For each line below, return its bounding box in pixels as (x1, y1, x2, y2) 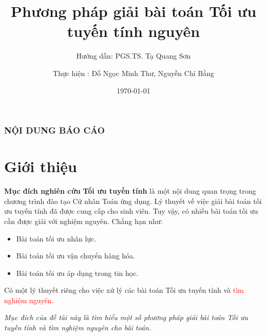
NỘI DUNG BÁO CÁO (4, 124, 105, 137)
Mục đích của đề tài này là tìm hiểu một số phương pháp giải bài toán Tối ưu (4, 312, 248, 323)
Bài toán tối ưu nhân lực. (16, 233, 97, 244)
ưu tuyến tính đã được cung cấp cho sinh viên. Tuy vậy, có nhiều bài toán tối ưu (4, 206, 258, 216)
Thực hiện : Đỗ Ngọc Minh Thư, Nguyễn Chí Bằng (53, 67, 214, 78)
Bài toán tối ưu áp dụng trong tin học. (16, 267, 139, 278)
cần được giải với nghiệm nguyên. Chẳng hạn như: (4, 215, 163, 226)
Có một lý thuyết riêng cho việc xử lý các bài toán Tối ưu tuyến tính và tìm (4, 285, 244, 295)
